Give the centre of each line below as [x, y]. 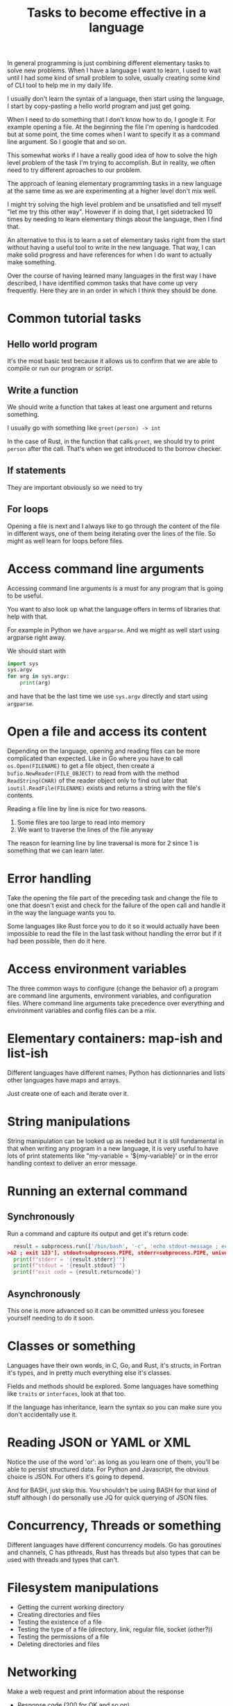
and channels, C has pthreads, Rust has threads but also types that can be [114, 1552]
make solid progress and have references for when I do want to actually [110, 255]
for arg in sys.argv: [38, 676]
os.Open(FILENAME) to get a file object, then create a [81, 766]
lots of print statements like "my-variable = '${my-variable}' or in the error [113, 1156]
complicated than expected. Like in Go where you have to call [95, 758]
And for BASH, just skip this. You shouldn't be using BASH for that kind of [112, 1490]
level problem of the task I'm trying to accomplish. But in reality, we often [112, 163]
